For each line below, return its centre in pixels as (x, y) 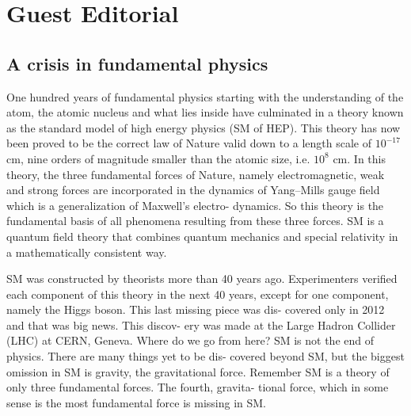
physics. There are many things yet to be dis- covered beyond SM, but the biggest (205, 356)
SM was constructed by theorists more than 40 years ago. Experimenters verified (202, 279)
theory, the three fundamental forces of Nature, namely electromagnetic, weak (196, 174)
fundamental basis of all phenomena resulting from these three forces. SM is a (195, 221)
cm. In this (359, 158)
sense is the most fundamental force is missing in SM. (136, 402)
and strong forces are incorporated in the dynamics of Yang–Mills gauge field (193, 190)
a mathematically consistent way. (87, 252)
